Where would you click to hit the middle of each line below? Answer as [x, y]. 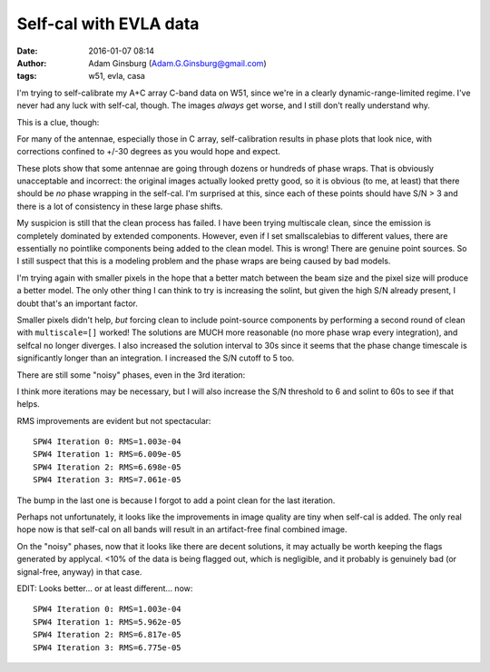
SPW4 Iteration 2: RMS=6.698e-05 [107, 467]
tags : [27, 76]
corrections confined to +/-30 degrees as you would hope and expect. [149, 152]
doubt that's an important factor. [77, 303]
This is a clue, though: [58, 122]
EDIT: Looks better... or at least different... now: [105, 588]
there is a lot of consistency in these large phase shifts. [120, 206]
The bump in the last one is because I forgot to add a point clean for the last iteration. [176, 500]
